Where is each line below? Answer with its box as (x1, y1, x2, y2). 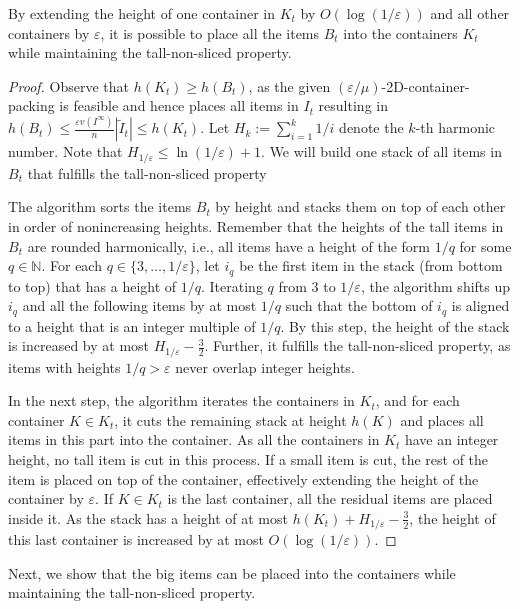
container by (8, 488, 84, 509)
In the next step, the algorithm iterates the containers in (8, 390, 355, 411)
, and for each (375, 390, 460, 411)
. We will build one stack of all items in (261, 141, 502, 162)
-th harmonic (415, 117, 496, 138)
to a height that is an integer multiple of (8, 315, 256, 336)
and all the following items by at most (22, 295, 257, 316)
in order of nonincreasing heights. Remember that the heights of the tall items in (8, 215, 504, 236)
